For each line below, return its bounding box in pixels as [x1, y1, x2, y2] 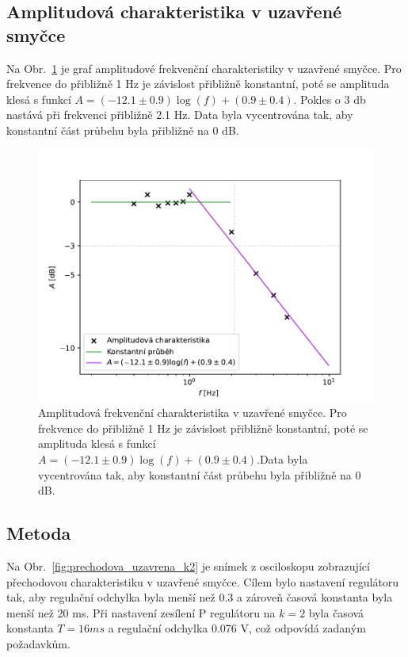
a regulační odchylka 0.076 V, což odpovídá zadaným [108, 620, 366, 636]
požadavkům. [6, 635, 71, 651]
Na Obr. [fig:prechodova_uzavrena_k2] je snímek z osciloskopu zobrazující [6, 557, 370, 574]
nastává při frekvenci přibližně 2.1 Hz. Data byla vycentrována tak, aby [6, 106, 353, 123]
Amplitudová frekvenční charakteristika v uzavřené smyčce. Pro [38, 404, 347, 421]
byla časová [308, 604, 364, 621]
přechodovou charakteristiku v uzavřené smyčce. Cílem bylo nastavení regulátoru [6, 573, 399, 590]
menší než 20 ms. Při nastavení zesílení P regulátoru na [6, 604, 276, 621]
